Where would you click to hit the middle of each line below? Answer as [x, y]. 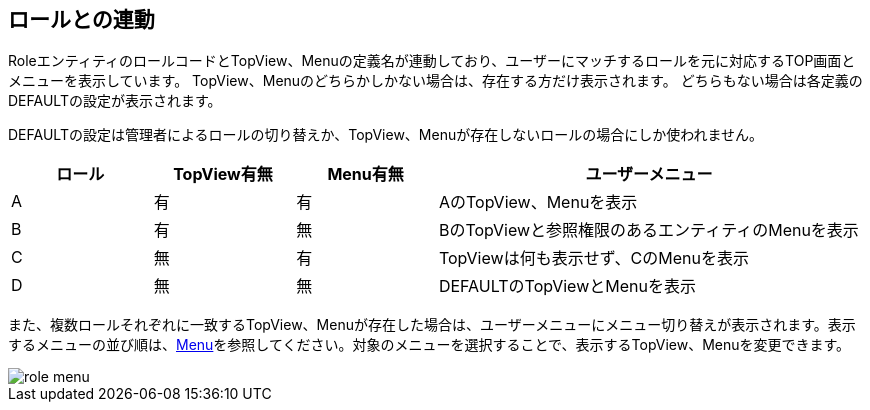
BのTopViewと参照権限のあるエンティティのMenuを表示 [648, 230]
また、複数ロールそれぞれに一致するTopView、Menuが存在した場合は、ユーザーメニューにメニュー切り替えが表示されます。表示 [432, 325]
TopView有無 [223, 174]
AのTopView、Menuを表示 [538, 202]
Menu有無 [365, 174]
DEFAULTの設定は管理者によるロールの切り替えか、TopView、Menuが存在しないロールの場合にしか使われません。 [386, 135]
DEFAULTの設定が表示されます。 [115, 101]
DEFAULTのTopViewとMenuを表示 [567, 286]
